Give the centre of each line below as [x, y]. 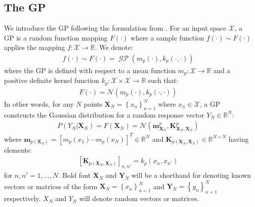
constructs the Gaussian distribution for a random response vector [104, 114]
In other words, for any [39, 103]
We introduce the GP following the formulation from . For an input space [115, 28]
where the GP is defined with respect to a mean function [90, 70]
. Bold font [74, 175]
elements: [18, 149]
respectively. [22, 198]
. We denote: [114, 47]
